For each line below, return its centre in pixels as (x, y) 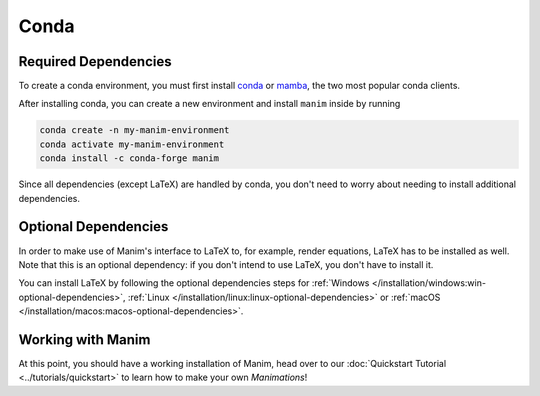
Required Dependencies (95, 61)
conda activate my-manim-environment (132, 144)
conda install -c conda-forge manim (129, 158)
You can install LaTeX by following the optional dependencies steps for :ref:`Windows (194, 283)
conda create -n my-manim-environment (134, 130)
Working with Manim (84, 339)
